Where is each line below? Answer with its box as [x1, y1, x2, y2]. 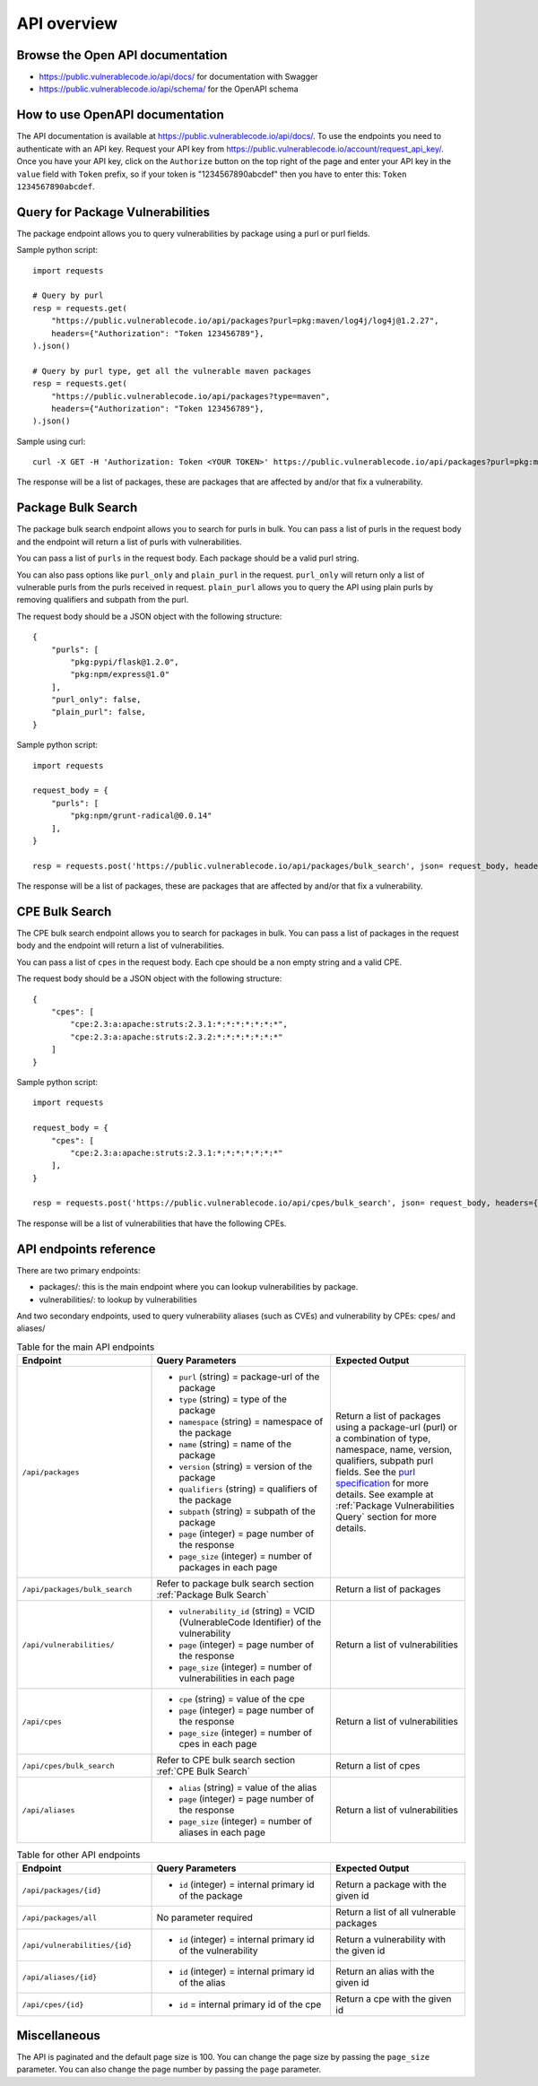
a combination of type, [335, 1432, 431, 1445]
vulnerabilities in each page [178, 1673, 295, 1685]
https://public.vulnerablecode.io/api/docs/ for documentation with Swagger [39, 72, 318, 83]
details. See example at [335, 1489, 434, 1501]
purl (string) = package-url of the [178, 1370, 320, 1383]
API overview [16, 13, 118, 33]
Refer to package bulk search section [156, 1578, 315, 1590]
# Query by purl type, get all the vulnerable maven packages [32, 366, 312, 376]
